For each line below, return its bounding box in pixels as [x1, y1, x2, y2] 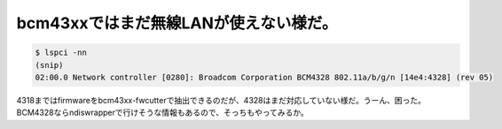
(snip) [35, 60, 64, 70]
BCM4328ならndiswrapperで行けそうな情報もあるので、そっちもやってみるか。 [16, 107, 310, 118]
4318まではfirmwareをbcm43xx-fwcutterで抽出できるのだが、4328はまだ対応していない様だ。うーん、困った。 [16, 95, 426, 105]
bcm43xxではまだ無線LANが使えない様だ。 [16, 13, 338, 33]
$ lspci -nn [35, 48, 88, 57]
